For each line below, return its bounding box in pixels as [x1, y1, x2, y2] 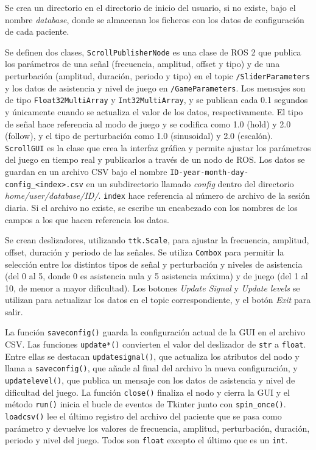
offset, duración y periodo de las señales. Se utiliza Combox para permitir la [5, 245, 284, 258]
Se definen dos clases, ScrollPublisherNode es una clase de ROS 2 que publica [5, 45, 301, 58]
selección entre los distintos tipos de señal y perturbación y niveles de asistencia [5, 257, 303, 270]
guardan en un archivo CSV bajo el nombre [5, 165, 167, 178]
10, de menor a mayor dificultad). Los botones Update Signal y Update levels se [5, 281, 300, 294]
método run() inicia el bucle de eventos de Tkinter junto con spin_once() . [5, 398, 286, 410]
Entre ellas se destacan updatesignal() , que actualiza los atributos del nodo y [5, 349, 300, 362]
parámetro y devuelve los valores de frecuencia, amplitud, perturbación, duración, [5, 421, 310, 434]
